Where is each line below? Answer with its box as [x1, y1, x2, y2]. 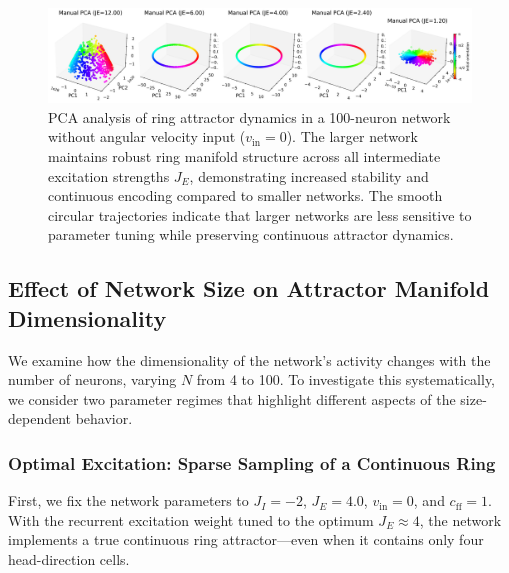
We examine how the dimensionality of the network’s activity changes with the [8, 349, 491, 370]
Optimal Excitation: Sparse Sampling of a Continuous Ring [8, 450, 496, 475]
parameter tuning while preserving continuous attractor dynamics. [48, 224, 454, 245]
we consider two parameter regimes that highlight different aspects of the [8, 388, 456, 409]
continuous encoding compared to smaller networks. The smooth [48, 185, 443, 206]
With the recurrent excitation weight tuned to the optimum [8, 509, 374, 530]
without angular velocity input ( [48, 126, 246, 147]
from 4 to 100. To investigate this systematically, [196, 369, 496, 390]
